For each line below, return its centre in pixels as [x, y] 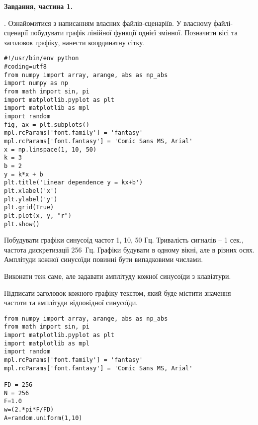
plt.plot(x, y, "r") [38, 215]
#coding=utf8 [25, 67]
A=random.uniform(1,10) [43, 418]
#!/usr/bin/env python [42, 58]
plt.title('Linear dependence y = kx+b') [74, 183]
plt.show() [22, 224]
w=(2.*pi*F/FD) [29, 409]
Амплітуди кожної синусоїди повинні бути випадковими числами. [104, 259]
